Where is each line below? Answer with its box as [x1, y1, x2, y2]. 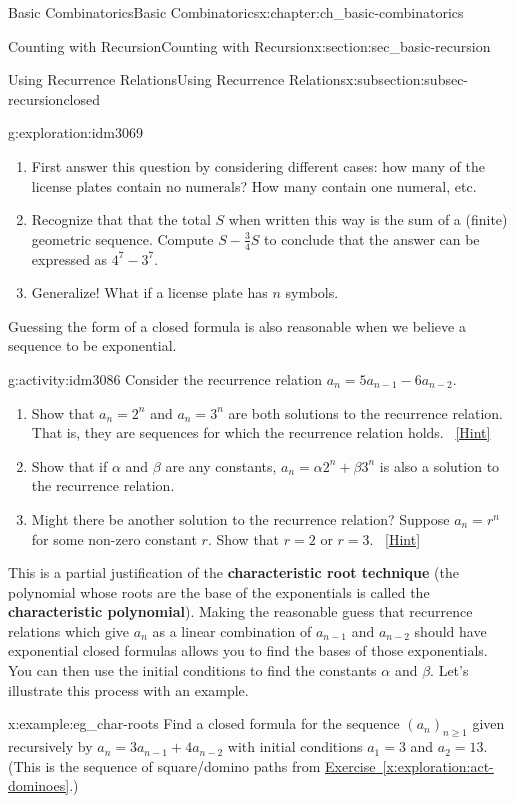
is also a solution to [379, 455, 500, 476]
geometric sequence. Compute [31, 228, 214, 249]
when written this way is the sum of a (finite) [228, 209, 508, 230]
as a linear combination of [152, 620, 312, 641]
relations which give [8, 620, 130, 641]
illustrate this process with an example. [8, 679, 249, 700]
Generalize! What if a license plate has [31, 282, 268, 303]
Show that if [31, 455, 108, 476]
